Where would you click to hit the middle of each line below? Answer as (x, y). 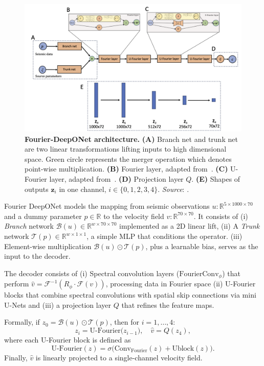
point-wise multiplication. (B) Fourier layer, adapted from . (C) (126, 169)
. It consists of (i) (221, 216)
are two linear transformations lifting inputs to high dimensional (126, 149)
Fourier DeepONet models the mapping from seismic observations (107, 206)
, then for (124, 322)
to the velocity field (134, 216)
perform (17, 284)
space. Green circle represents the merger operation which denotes (128, 158)
